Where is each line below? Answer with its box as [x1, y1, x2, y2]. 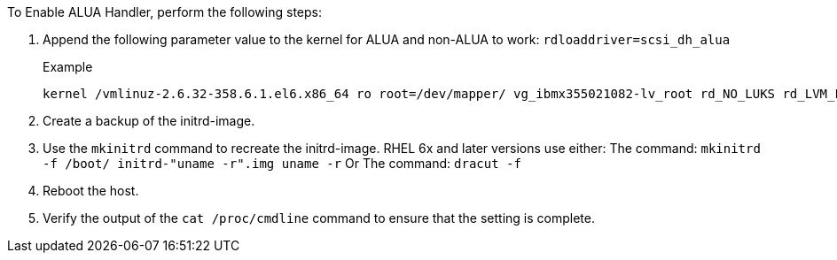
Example [43, 59, 93, 74]
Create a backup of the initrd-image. [43, 113, 255, 128]
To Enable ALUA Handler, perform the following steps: [7, 4, 322, 19]
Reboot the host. [43, 183, 139, 198]
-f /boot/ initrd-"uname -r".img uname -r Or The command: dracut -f [43, 156, 521, 171]
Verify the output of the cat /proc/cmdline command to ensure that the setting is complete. [43, 210, 595, 226]
